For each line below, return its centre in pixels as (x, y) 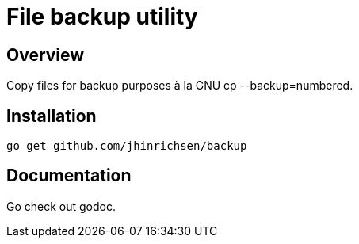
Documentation (69, 176)
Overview (46, 55)
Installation (52, 116)
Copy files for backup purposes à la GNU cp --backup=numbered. (180, 86)
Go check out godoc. (61, 206)
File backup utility (102, 17)
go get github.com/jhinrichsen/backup (127, 146)
